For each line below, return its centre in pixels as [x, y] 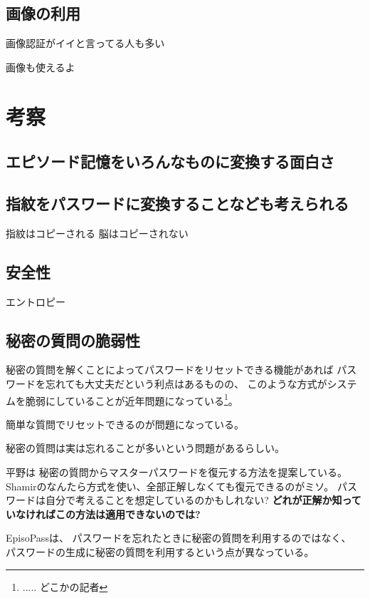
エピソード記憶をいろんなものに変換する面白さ [170, 161]
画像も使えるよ [41, 67]
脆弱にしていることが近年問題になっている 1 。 [132, 399]
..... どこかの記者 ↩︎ [65, 586]
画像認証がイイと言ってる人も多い [85, 43]
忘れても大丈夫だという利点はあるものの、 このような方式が [186, 383]
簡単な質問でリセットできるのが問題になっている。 [125, 424]
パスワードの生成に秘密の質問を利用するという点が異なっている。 [160, 551]
